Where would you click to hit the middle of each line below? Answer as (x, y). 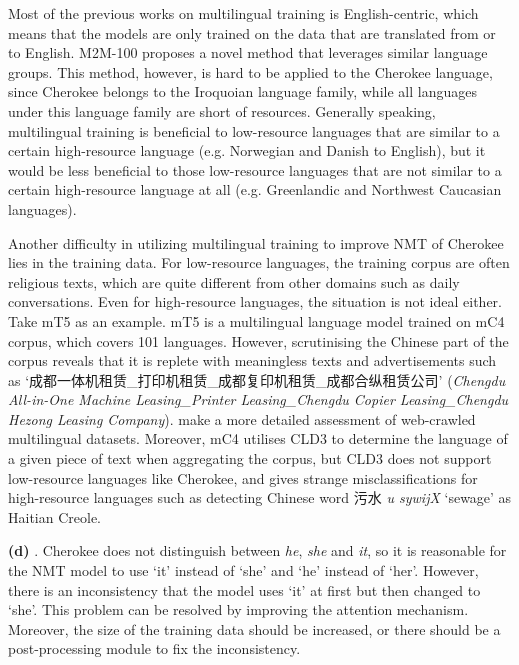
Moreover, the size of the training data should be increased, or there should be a (254, 628)
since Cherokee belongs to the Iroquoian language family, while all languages (242, 91)
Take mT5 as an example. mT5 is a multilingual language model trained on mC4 (256, 320)
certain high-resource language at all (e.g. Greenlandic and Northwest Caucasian (255, 189)
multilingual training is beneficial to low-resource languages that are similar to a (254, 130)
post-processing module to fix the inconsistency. (154, 648)
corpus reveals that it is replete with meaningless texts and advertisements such (252, 360)
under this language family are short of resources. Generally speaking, (222, 110)
